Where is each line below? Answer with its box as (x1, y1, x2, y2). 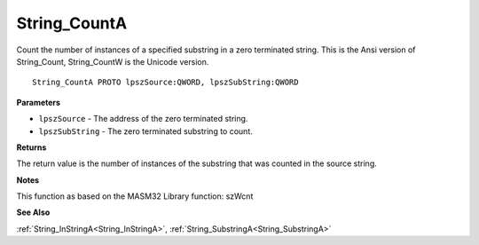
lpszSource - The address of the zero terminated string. (38, 114, 248, 124)
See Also (16, 207, 51, 217)
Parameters (16, 97, 61, 107)
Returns (16, 142, 47, 153)
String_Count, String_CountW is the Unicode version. (16, 56, 209, 67)
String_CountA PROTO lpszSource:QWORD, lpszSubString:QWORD (32, 77, 299, 88)
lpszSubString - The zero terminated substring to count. (38, 125, 253, 137)
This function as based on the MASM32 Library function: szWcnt (16, 191, 254, 202)
